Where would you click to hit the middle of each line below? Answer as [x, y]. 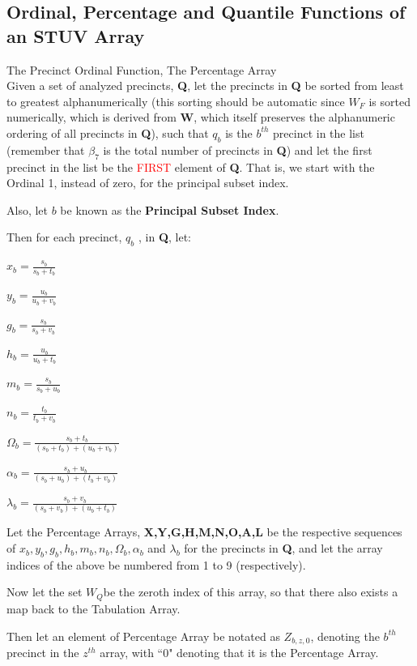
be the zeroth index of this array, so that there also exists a [251, 592]
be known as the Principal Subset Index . [170, 209]
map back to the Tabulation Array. [94, 608]
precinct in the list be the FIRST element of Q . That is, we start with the [191, 166]
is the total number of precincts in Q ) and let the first [238, 149]
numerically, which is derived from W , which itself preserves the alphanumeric [201, 117]
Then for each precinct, [64, 237]
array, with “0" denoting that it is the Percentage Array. [239, 652]
